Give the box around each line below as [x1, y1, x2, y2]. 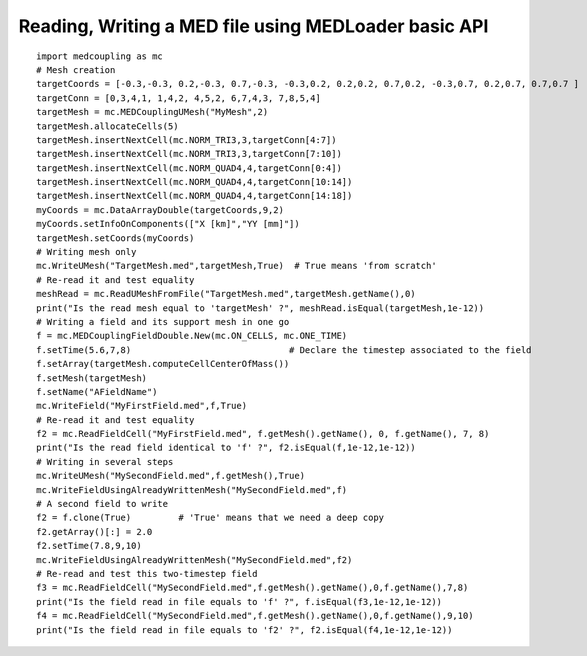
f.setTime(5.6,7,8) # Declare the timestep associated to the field [36, 344, 532, 355]
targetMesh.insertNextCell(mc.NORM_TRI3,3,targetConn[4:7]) [36, 134, 337, 145]
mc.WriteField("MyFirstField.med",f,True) [36, 400, 248, 412]
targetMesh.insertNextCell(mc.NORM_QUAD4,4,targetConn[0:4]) [36, 162, 342, 174]
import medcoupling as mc [36, 50, 164, 62]
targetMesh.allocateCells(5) [36, 120, 179, 132]
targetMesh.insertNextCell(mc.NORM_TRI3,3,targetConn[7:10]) [36, 148, 342, 160]
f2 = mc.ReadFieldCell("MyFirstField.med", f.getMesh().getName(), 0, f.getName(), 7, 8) [36, 428, 490, 440]
